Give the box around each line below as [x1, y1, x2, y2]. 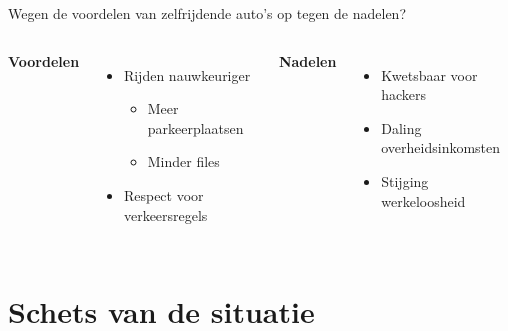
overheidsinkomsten [381, 137, 501, 158]
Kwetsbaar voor [381, 64, 478, 85]
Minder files [147, 151, 220, 172]
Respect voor [123, 184, 204, 205]
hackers [381, 84, 427, 105]
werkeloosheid [381, 190, 466, 211]
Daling [381, 117, 422, 138]
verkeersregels [123, 204, 208, 225]
